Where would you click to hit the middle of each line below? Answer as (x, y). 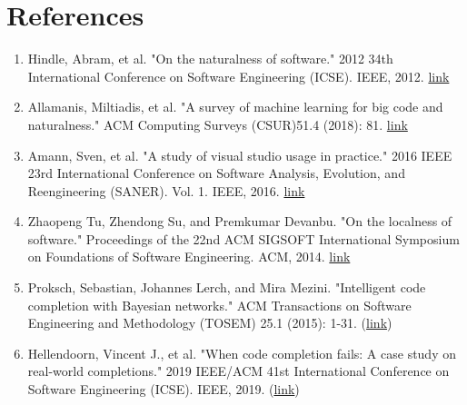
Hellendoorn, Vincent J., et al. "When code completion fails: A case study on (242, 353)
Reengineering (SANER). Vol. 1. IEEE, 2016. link (166, 190)
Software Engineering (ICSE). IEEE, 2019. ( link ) (164, 389)
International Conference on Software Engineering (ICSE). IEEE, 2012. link (238, 76)
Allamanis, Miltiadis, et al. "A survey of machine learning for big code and (235, 107)
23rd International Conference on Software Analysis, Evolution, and (216, 173)
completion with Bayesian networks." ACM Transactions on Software (219, 305)
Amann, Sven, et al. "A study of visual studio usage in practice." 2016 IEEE (240, 155)
